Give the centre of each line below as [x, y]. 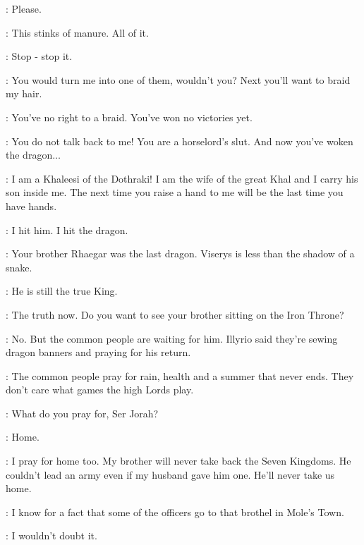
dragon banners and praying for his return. [98, 352]
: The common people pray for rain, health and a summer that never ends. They [180, 375]
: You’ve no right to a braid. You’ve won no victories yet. [129, 117]
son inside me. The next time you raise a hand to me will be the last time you [175, 192]
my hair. [24, 93]
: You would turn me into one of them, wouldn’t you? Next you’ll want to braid [178, 79]
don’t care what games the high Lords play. [100, 390]
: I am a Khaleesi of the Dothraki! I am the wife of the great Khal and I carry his [182, 178]
